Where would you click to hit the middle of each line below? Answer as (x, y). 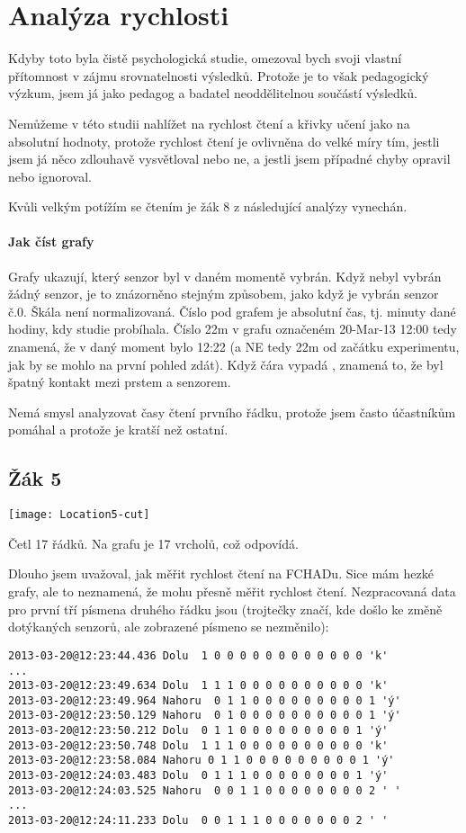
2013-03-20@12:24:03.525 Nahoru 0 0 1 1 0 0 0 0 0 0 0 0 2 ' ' (205, 790)
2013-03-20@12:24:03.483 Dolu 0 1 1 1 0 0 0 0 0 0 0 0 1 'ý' (198, 776)
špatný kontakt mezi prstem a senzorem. (120, 382)
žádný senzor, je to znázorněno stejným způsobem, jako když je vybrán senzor (224, 294)
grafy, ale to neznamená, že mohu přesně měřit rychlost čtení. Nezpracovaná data (232, 591)
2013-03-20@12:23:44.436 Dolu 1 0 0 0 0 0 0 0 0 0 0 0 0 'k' (198, 655)
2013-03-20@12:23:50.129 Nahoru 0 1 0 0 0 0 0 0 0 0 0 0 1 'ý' (205, 716)
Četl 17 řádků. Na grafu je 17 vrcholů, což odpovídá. (153, 543)
